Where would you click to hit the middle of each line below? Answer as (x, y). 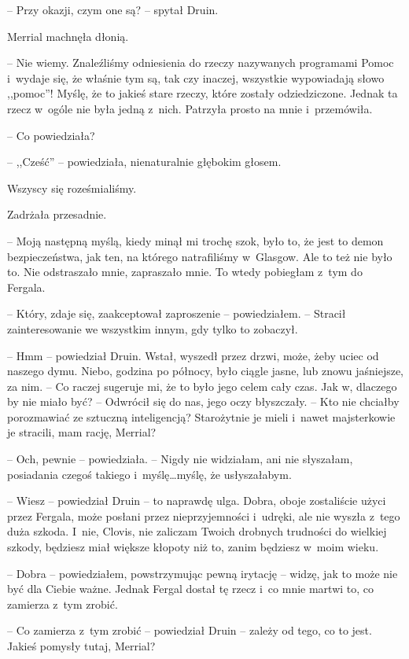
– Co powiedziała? (51, 135)
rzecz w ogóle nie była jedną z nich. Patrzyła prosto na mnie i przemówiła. (190, 108)
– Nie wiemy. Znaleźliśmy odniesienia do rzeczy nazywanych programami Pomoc (201, 63)
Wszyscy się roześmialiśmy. (72, 188)
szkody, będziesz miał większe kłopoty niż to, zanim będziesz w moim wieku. (193, 547)
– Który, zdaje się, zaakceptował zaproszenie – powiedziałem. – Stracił (177, 313)
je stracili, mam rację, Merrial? (82, 432)
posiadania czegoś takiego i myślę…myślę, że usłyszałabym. (149, 474)
